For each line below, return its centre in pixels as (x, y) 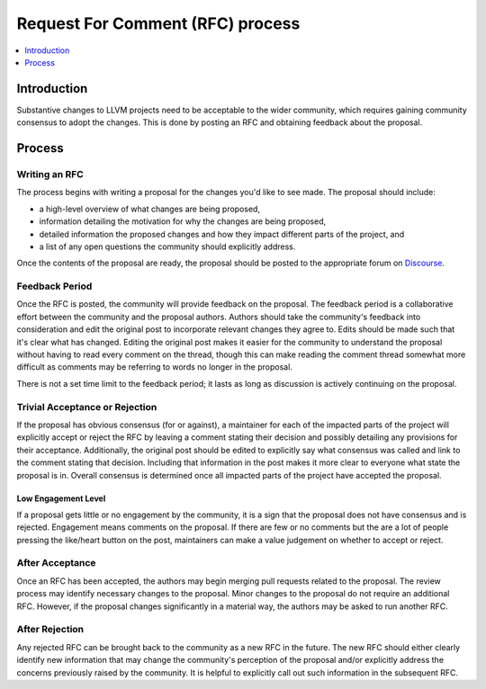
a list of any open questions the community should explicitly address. (167, 246)
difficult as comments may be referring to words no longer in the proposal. (154, 367)
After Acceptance (56, 563)
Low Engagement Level (61, 498)
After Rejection (50, 630)
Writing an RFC (50, 174)
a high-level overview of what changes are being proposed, (150, 209)
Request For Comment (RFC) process (158, 23)
